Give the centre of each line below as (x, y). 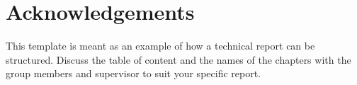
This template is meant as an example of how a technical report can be (160, 46)
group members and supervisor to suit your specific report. (134, 73)
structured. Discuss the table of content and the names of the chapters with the (178, 59)
